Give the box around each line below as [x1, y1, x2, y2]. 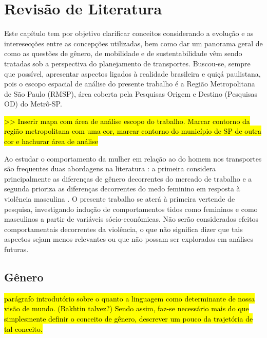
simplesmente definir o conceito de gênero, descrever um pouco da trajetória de [4, 313, 253, 324]
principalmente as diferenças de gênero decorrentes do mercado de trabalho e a [4, 173, 252, 184]
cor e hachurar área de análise [4, 136, 98, 147]
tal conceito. [4, 323, 43, 334]
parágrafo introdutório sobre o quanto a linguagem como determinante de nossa [4, 293, 255, 304]
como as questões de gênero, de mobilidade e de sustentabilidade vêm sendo [4, 48, 242, 59]
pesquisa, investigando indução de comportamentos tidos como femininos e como [4, 203, 258, 214]
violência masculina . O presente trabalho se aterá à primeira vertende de [4, 193, 235, 204]
